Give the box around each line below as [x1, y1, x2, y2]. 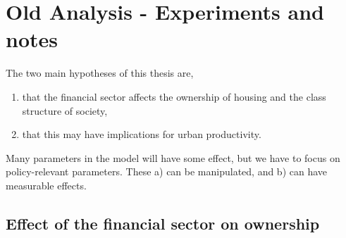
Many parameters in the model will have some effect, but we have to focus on [6, 150, 340, 165]
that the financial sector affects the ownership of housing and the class [22, 89, 326, 104]
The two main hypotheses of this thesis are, [6, 65, 194, 80]
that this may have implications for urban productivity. [22, 127, 261, 142]
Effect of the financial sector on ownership [6, 212, 320, 234]
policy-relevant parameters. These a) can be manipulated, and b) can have [6, 164, 328, 179]
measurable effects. [6, 177, 87, 192]
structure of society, [22, 103, 108, 118]
